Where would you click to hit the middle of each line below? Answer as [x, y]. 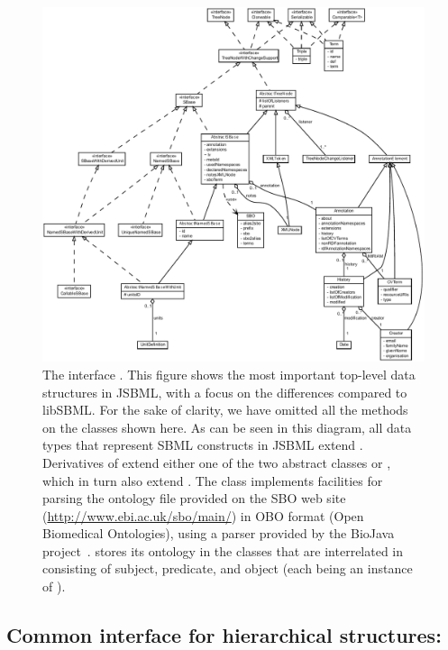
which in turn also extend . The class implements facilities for [213, 480]
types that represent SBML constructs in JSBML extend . [203, 445]
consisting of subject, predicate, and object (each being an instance [228, 568]
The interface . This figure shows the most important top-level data [229, 374]
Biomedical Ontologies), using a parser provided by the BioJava [219, 533]
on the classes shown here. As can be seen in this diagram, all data [227, 427]
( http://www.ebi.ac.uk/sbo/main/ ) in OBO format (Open [203, 515]
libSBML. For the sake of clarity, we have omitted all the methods [225, 410]
